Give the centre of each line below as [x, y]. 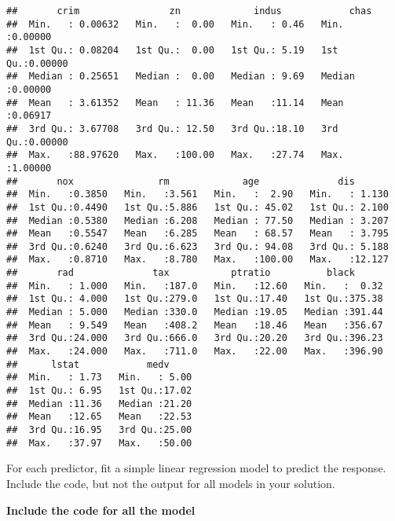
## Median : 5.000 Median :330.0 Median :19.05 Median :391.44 [195, 312]
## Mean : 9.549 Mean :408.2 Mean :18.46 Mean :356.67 [195, 325]
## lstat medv [88, 364]
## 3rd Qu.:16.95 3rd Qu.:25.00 [99, 430]
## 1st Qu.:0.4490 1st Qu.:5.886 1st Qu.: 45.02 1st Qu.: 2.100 [197, 207]
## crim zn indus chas [189, 11]
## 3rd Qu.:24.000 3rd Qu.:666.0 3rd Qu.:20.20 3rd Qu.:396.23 [195, 338]
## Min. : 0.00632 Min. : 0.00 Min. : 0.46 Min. [175, 24]
